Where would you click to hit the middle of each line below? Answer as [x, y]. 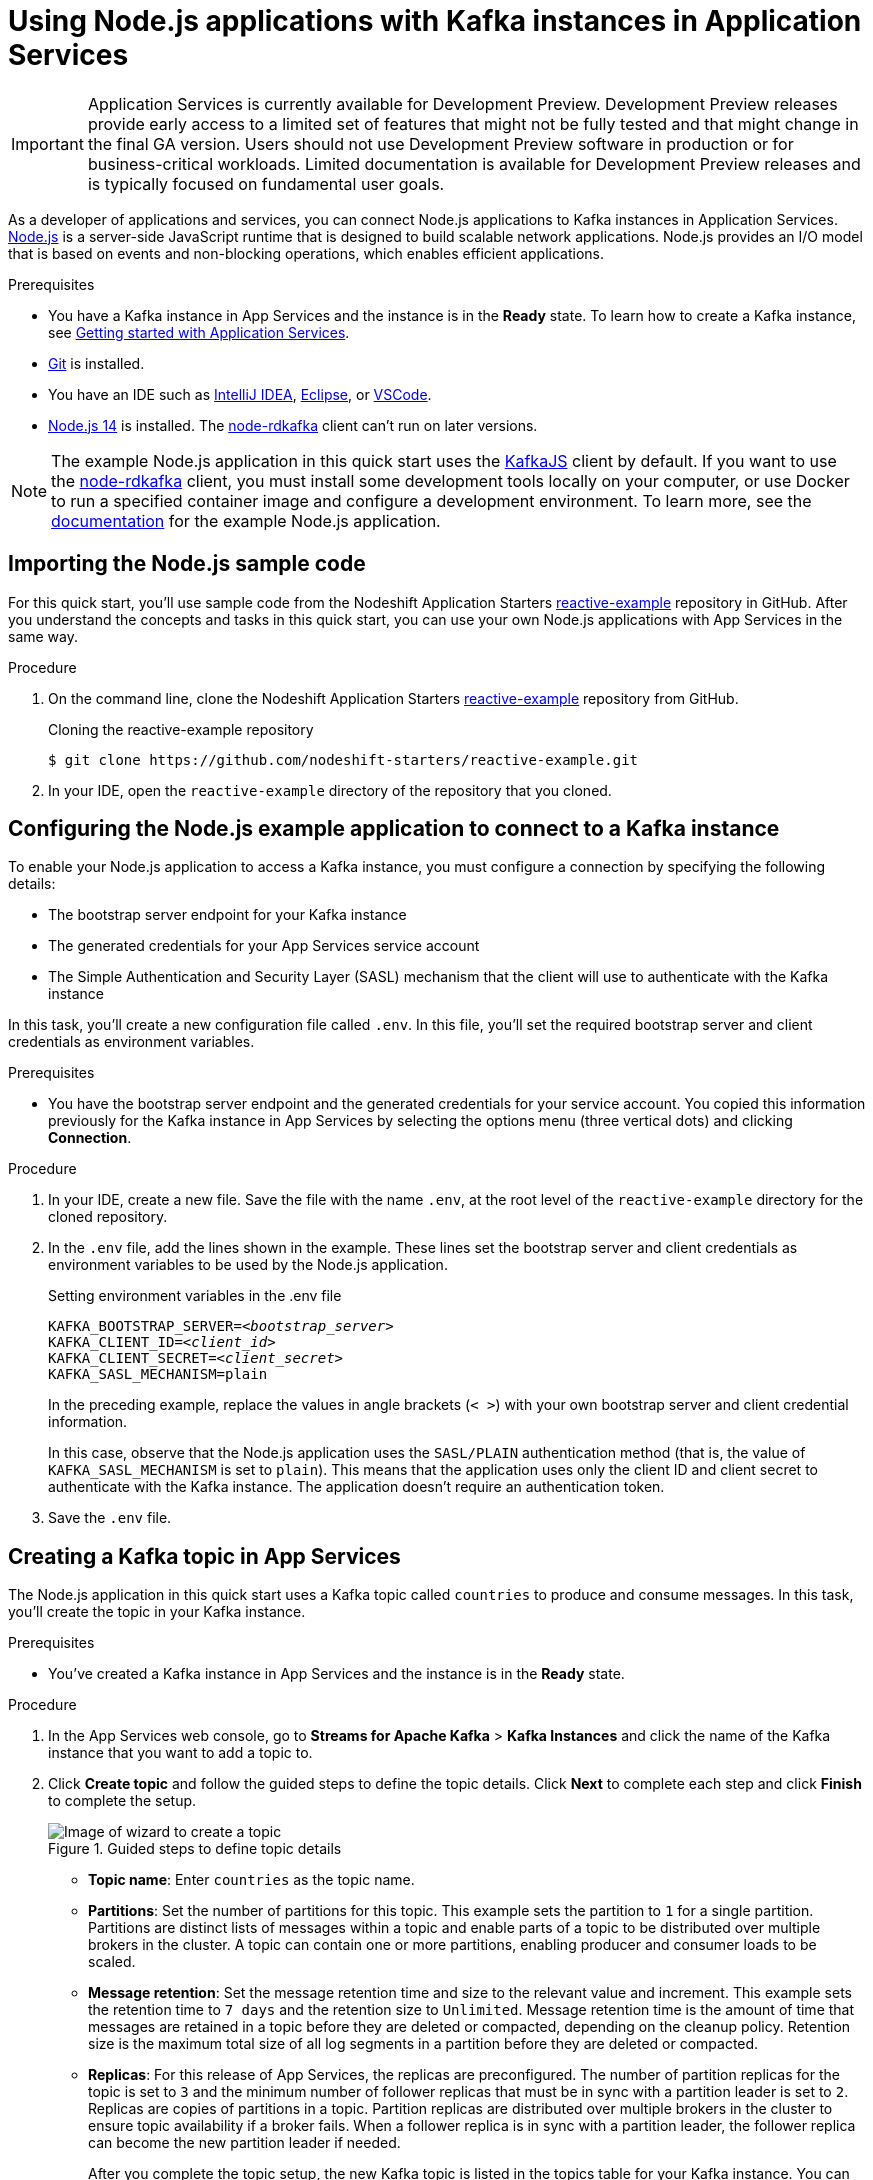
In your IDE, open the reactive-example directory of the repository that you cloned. [330, 790]
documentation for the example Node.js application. [246, 520]
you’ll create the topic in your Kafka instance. [157, 1612]
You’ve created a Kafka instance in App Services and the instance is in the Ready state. [336, 1674]
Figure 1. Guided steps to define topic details [195, 1849]
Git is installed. [96, 363]
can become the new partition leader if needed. [244, 2143]
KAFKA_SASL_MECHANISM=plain [158, 1374]
